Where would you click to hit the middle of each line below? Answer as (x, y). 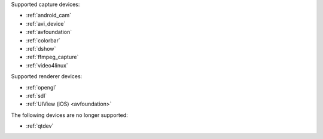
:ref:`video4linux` (47, 65)
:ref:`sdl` (36, 95)
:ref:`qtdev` (40, 126)
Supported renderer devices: (47, 76)
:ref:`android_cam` (49, 16)
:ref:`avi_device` (46, 23)
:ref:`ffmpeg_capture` (52, 57)
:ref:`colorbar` (43, 40)
